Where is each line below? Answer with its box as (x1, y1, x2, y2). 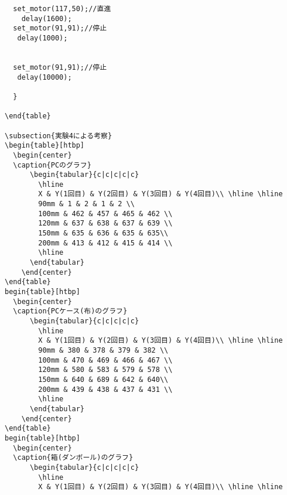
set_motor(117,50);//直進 (13, 5, 111, 13)
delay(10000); (17, 73, 72, 81)
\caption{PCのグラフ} (13, 161, 91, 169)
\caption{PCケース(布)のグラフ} (13, 307, 128, 316)
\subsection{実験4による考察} (5, 131, 112, 140)
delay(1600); (21, 14, 72, 23)
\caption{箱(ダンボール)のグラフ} (13, 453, 134, 462)
